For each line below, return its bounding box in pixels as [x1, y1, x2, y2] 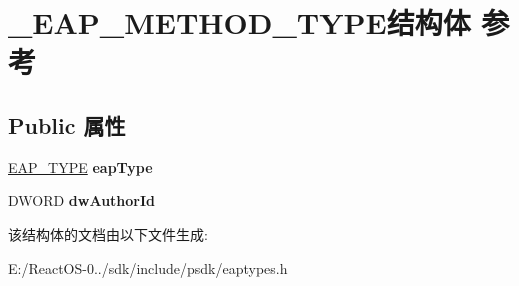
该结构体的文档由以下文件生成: [8, 223, 208, 244]
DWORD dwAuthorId [8, 190, 156, 211]
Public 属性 [8, 109, 126, 140]
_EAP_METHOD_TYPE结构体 [8, 2, 471, 43]
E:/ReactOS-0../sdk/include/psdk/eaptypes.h [8, 257, 288, 278]
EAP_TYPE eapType [8, 156, 153, 177]
